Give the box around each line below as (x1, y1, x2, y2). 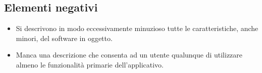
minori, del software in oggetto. (16, 32, 113, 43)
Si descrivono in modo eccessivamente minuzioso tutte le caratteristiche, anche (16, 23, 258, 33)
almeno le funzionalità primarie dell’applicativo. (16, 59, 164, 69)
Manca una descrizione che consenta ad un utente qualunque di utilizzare (16, 49, 243, 60)
